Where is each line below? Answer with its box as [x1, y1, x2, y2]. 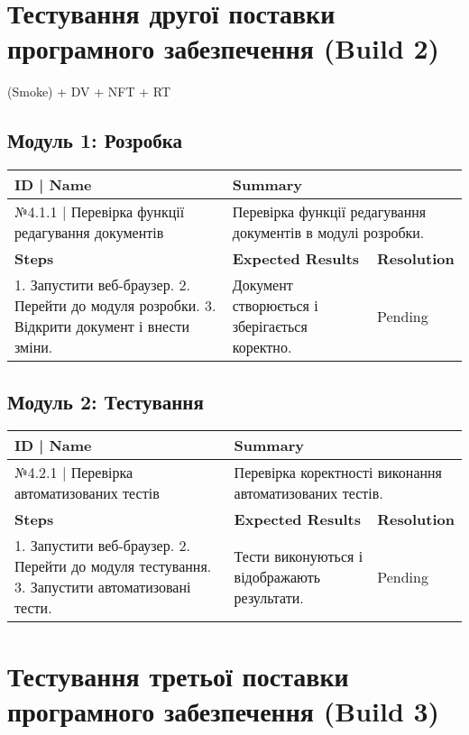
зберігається [232, 316, 308, 337]
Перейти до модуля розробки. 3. [14, 295, 216, 317]
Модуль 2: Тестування [7, 387, 204, 415]
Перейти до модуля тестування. [14, 556, 212, 577]
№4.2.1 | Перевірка [14, 462, 133, 483]
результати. [234, 586, 304, 608]
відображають [234, 565, 321, 587]
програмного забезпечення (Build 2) [7, 30, 440, 67]
